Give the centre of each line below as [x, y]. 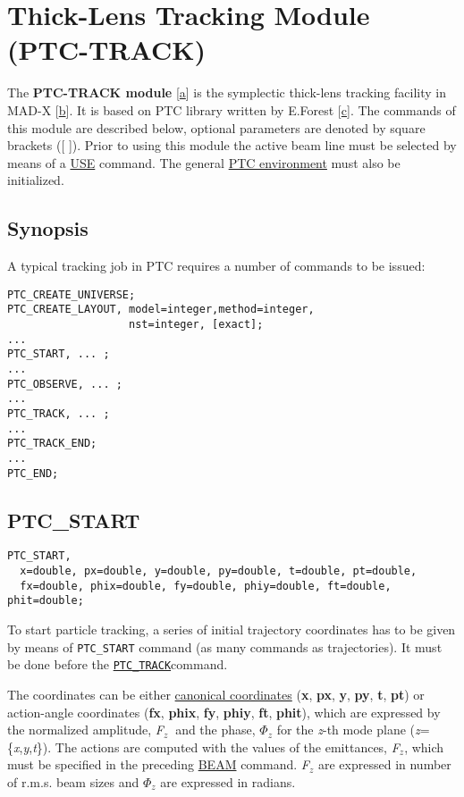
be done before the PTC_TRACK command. [118, 664]
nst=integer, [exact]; [196, 324]
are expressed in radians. [228, 781]
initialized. [36, 180]
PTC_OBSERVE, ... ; [65, 384]
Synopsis [48, 228]
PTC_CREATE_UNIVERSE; [72, 294]
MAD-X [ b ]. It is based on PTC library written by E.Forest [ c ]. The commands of [232, 109]
